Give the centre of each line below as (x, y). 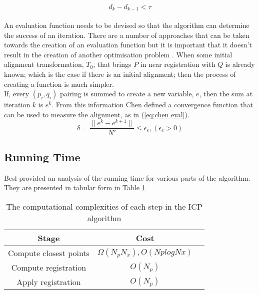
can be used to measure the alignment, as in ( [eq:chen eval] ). (97, 114)
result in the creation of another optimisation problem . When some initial (118, 54)
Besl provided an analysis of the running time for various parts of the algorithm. (127, 177)
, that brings (112, 64)
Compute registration (49, 267)
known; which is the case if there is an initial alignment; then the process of (120, 74)
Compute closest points (49, 253)
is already (240, 64)
